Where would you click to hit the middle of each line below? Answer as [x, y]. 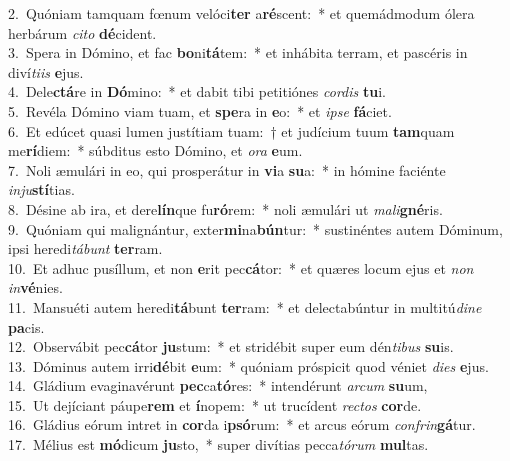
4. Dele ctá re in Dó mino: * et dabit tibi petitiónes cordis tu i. [197, 91]
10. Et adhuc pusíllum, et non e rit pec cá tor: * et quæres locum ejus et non [241, 267]
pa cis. [26, 326]
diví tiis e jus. [46, 71]
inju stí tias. [41, 189]
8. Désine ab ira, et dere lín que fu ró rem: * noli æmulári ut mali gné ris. [225, 208]
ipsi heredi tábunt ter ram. [85, 248]
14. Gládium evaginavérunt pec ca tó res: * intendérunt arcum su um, [218, 385]
